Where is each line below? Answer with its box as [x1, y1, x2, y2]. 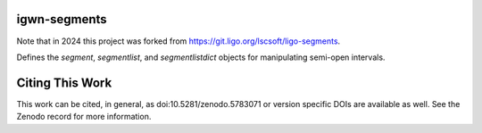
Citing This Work [16, 75, 112, 90]
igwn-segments [16, 12, 107, 27]
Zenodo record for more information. [16, 112, 152, 122]
